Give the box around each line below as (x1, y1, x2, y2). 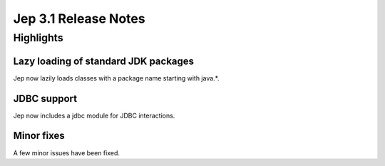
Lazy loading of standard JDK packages (13, 55, 195, 67)
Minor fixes (13, 130, 65, 142)
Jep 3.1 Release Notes (13, 11, 145, 26)
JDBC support (13, 93, 78, 105)
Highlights (13, 31, 63, 44)
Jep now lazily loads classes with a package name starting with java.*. (13, 73, 220, 82)
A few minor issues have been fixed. (13, 148, 120, 157)
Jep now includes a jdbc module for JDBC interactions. (13, 111, 175, 120)
